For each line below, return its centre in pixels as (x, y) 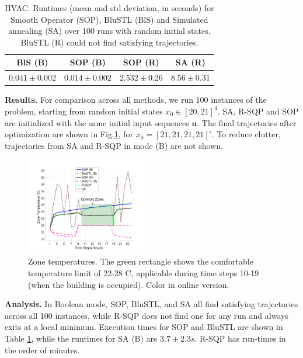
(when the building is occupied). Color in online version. (129, 284)
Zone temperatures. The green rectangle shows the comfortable (141, 261)
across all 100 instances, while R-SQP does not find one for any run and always (147, 315)
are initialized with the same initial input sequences (97, 122)
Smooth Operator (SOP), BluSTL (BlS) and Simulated (109, 19)
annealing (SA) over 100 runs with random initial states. (109, 31)
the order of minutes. (42, 350)
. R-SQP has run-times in (240, 338)
